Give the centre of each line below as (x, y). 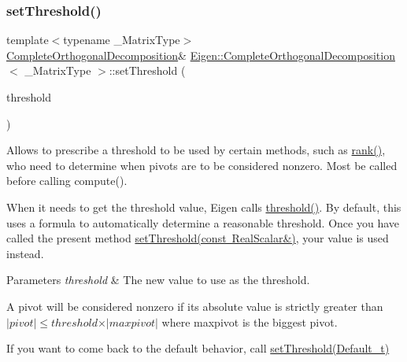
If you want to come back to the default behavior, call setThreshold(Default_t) (198, 348)
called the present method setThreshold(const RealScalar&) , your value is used (198, 238)
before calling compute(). (67, 181)
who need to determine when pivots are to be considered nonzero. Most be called (202, 165)
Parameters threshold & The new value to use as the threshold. (158, 280)
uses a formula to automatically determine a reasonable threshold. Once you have (203, 222)
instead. (25, 253)
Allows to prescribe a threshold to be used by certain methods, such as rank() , (196, 150)
